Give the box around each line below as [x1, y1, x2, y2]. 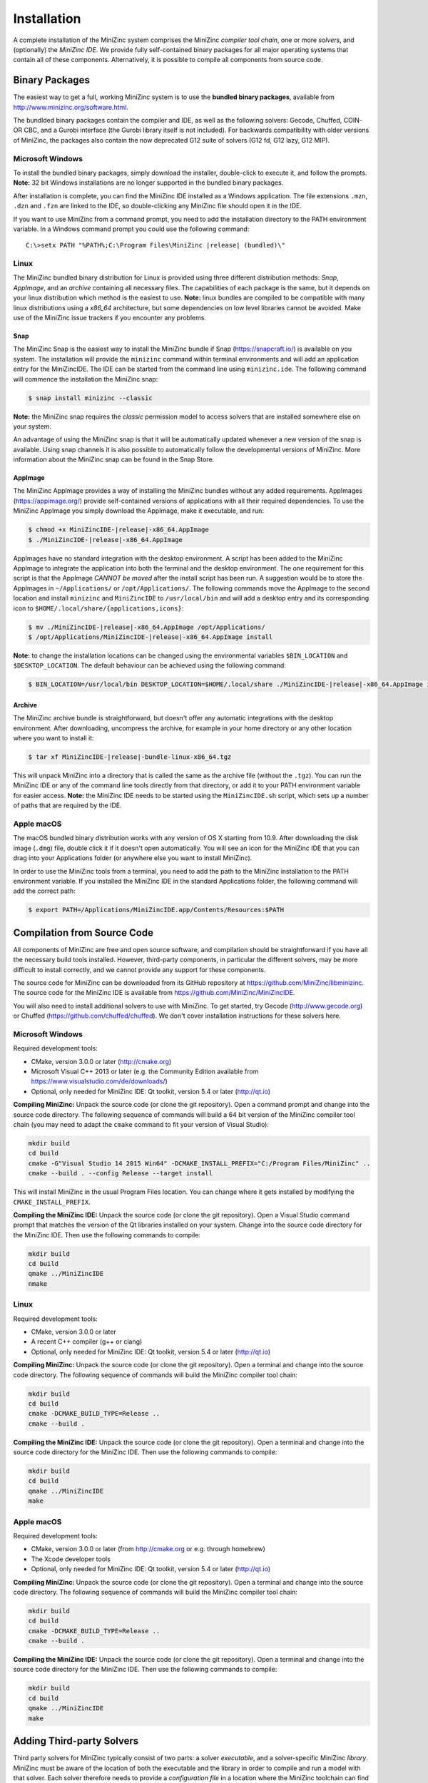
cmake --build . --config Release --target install [28, 1170, 213, 1177]
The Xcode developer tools [31, 1555, 111, 1563]
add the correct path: [13, 887, 76, 895]
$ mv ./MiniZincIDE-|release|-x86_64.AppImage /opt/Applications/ [28, 623, 265, 631]
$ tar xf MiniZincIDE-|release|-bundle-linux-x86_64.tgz [28, 753, 232, 761]
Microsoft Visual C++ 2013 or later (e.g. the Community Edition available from [31, 1067, 259, 1076]
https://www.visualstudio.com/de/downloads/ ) [31, 1077, 168, 1085]
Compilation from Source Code [13, 926, 153, 939]
